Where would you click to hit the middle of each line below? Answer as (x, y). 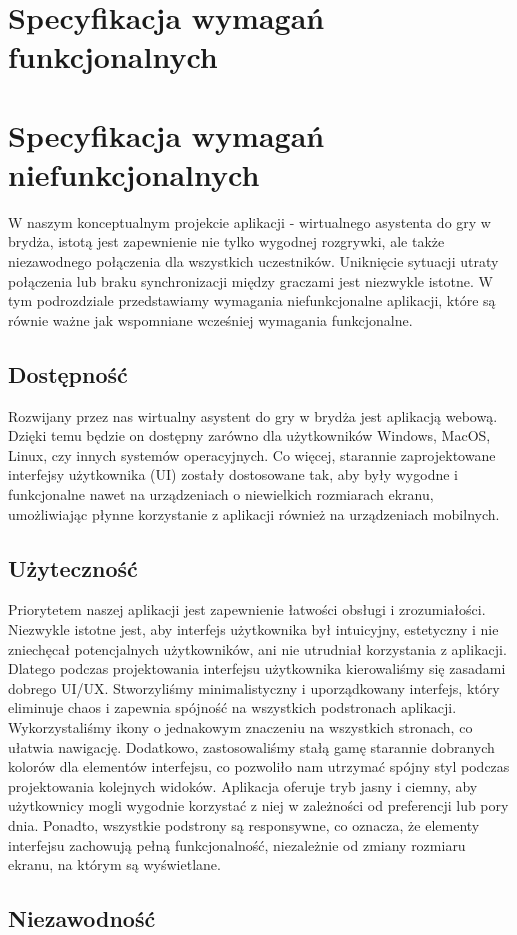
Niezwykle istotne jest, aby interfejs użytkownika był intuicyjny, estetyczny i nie (253, 629)
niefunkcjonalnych (134, 173)
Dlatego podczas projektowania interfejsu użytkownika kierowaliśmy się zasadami (257, 668)
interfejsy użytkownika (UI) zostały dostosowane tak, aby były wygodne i (233, 474)
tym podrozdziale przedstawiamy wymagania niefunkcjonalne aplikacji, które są (252, 300)
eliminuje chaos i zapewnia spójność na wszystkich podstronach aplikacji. (232, 707)
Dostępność (68, 373)
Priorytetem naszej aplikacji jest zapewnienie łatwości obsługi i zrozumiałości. (247, 609)
